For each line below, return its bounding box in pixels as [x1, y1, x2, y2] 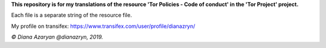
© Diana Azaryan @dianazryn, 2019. [11, 33, 103, 41]
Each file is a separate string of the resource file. [11, 12, 132, 19]
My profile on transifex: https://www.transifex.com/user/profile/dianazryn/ [11, 23, 196, 30]
